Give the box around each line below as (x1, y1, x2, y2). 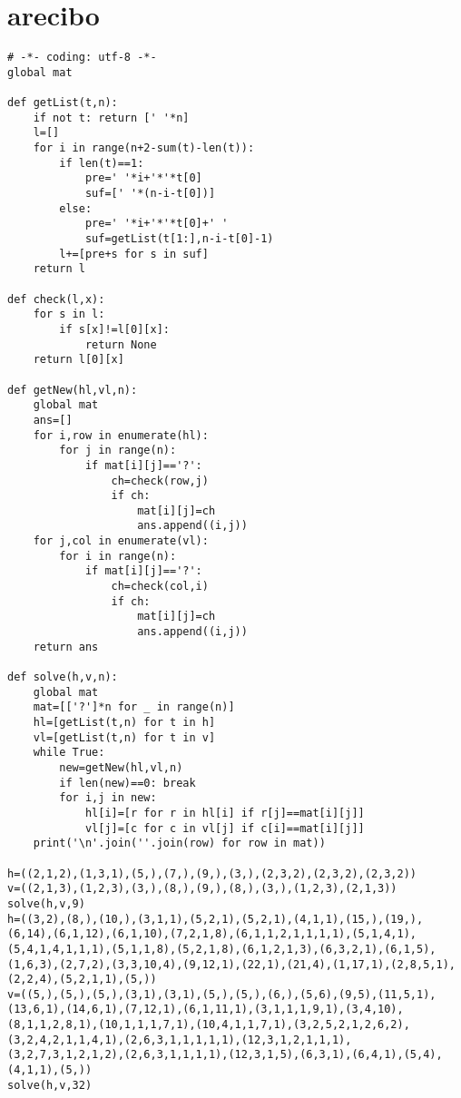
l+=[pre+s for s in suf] (59, 247, 209, 260)
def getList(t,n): (7, 96, 118, 110)
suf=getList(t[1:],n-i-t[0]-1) (84, 232, 274, 245)
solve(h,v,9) (7, 897, 85, 910)
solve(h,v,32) (7, 1078, 93, 1092)
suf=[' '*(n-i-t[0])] (84, 187, 216, 201)
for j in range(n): (59, 444, 177, 457)
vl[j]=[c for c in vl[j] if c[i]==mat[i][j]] (84, 821, 365, 835)
